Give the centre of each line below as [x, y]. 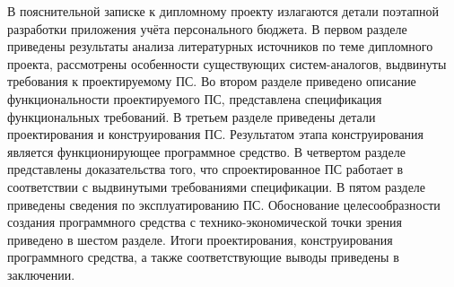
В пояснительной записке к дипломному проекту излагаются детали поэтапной [223, 11]
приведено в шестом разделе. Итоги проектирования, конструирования [200, 239]
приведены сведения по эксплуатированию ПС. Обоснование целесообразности [224, 204]
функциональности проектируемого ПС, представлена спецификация [195, 98]
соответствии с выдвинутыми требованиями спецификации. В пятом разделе [217, 186]
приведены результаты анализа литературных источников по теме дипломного [220, 46]
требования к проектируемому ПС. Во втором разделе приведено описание [212, 81]
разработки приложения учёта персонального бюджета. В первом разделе [207, 28]
